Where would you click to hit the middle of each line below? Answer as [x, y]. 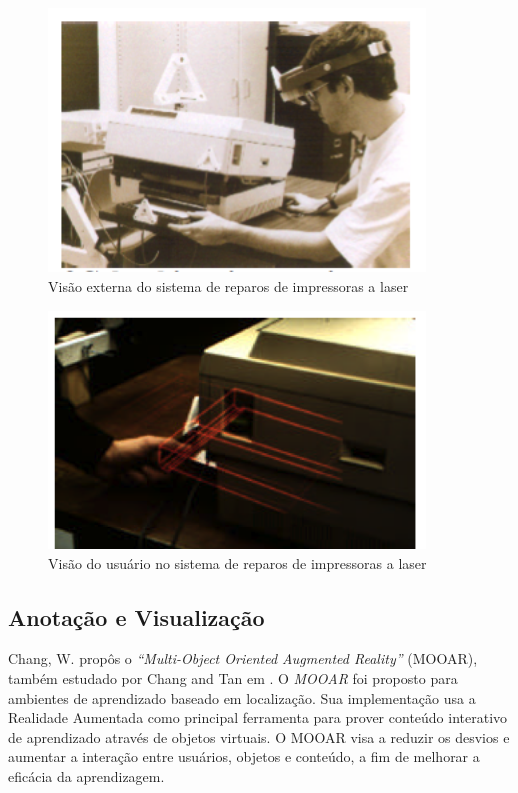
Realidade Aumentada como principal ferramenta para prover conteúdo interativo [258, 717]
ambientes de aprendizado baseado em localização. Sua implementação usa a [242, 697]
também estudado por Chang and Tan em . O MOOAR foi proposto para [233, 678]
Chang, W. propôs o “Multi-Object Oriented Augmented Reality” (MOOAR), [243, 658]
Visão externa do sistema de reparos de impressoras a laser [228, 286]
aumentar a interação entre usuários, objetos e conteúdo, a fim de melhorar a [244, 756]
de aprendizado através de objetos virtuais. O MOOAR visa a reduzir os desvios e [259, 736]
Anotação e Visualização [136, 616]
